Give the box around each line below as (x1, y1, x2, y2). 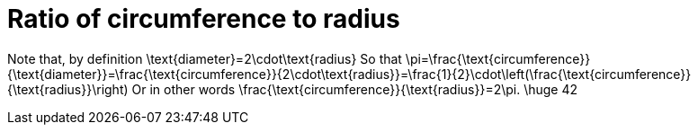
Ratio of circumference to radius (7, 4, 400, 34)
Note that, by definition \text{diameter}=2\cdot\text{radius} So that (7, 50, 402, 66)
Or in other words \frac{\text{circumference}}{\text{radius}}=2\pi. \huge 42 (131, 81, 578, 97)
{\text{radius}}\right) (7, 81, 129, 97)
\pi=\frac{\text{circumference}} (405, 50, 591, 66)
